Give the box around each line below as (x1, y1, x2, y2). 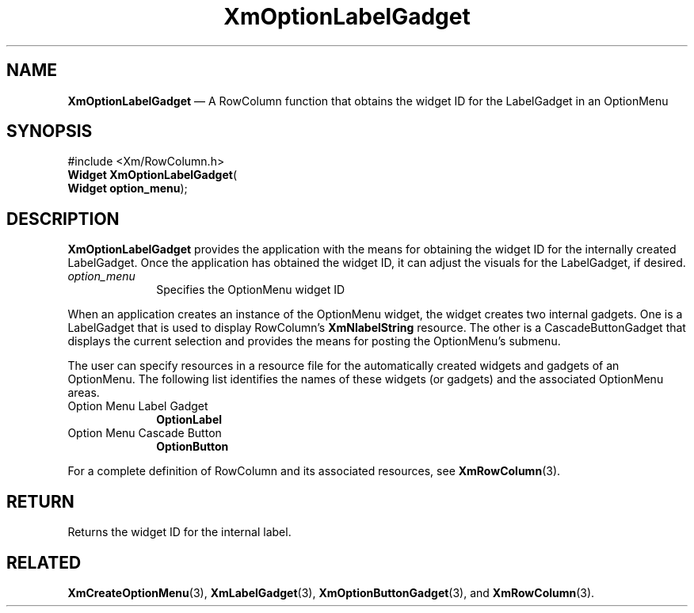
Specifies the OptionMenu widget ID (156, 283, 345, 297)
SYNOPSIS (6, 121, 93, 142)
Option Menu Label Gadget (67, 399, 208, 413)
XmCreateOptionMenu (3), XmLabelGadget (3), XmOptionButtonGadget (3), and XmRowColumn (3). (67, 585, 595, 600)
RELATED (6, 552, 82, 573)
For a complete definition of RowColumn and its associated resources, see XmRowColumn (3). (67, 464, 561, 478)
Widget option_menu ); (67, 181, 188, 196)
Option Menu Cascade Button (67, 426, 222, 440)
